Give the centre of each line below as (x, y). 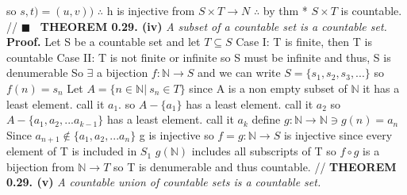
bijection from (40, 166)
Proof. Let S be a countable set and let (104, 42)
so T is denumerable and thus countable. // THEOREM (255, 166)
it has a (381, 88)
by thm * (285, 10)
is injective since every (338, 134)
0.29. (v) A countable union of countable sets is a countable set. (164, 182)
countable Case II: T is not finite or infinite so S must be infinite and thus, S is (199, 57)
